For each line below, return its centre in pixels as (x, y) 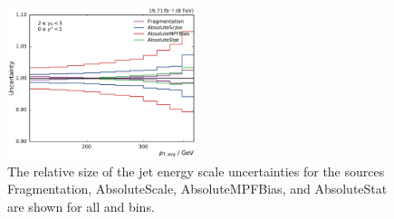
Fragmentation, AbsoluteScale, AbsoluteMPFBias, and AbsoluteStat (197, 189)
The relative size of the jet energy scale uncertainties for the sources (196, 171)
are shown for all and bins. (81, 206)
